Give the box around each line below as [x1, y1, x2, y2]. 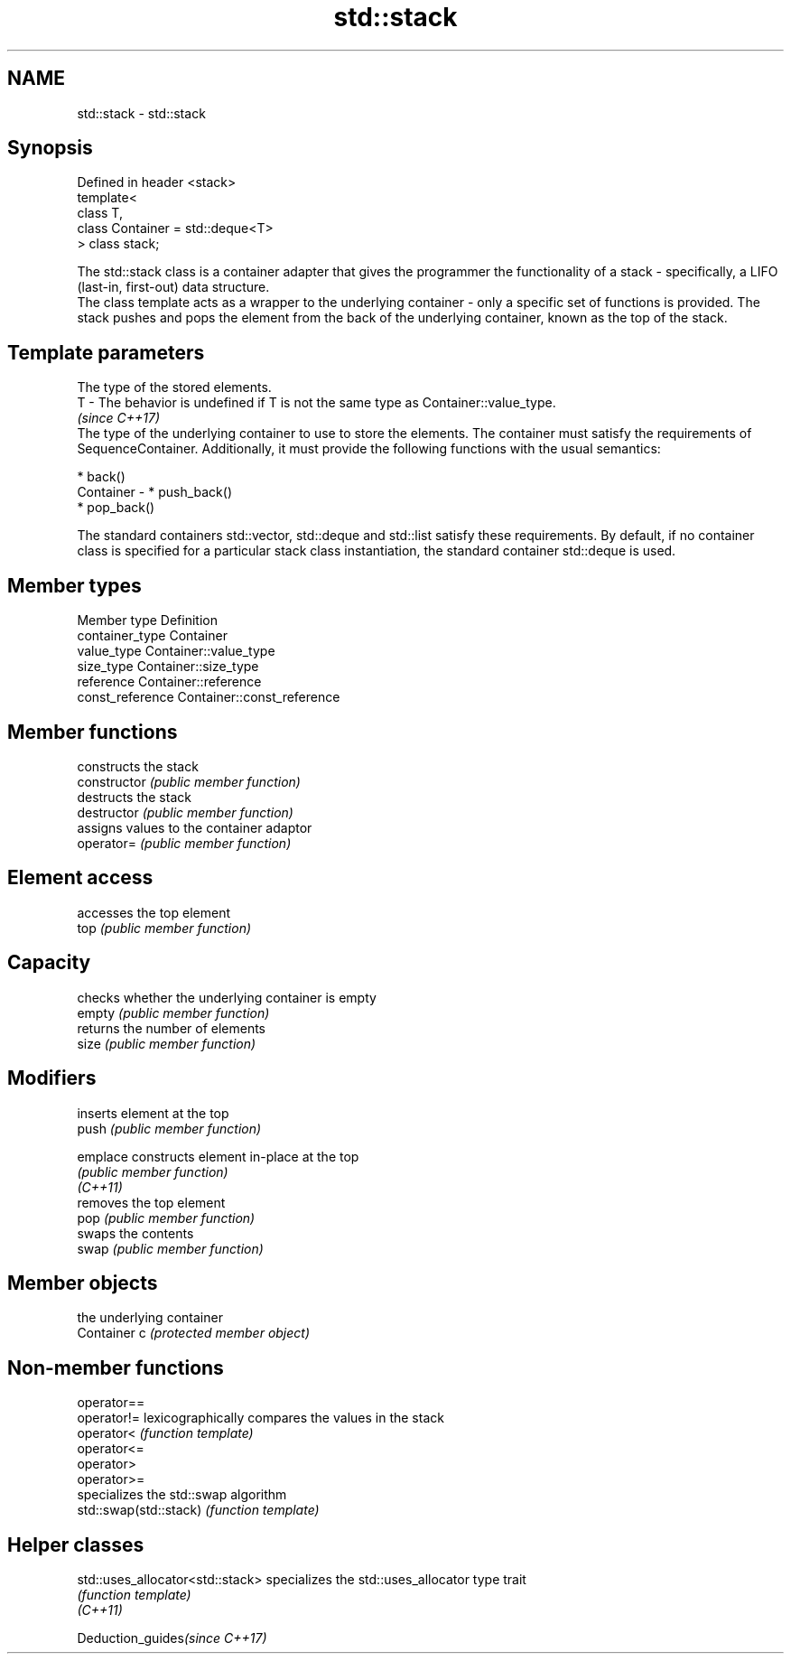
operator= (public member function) [77, 835, 292, 851]
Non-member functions [7, 1356, 224, 1379]
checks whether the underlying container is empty [77, 989, 377, 1005]
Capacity [7, 951, 91, 975]
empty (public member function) [77, 1004, 270, 1021]
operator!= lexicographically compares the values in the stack [77, 1410, 444, 1426]
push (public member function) [77, 1120, 262, 1136]
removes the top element [77, 1194, 226, 1210]
